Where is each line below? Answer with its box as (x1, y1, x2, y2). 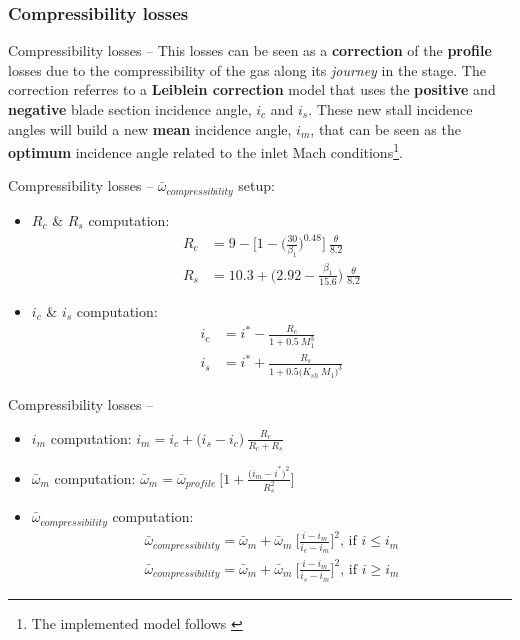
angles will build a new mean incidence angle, (8, 118, 292, 139)
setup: (238, 175, 275, 196)
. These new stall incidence (308, 99, 473, 119)
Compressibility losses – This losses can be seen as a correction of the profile (8, 40, 492, 61)
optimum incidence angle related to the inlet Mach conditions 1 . (8, 139, 403, 162)
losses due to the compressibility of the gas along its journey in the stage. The (8, 59, 486, 80)
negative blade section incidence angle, (8, 99, 252, 119)
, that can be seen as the (310, 118, 461, 139)
